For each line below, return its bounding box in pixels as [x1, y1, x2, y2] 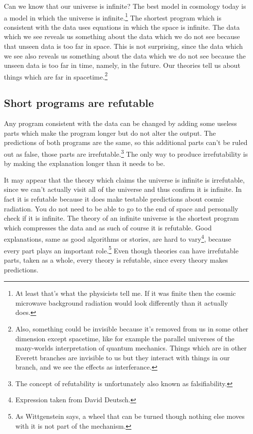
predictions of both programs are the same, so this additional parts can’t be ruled [4, 137, 248, 147]
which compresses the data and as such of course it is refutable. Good [4, 222, 212, 232]
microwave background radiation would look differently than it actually [15, 297, 228, 308]
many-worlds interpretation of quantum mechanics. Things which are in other [15, 343, 247, 353]
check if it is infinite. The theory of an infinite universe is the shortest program [4, 213, 239, 223]
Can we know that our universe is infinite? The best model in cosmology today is [4, 1, 246, 11]
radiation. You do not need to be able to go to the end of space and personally [4, 203, 238, 213]
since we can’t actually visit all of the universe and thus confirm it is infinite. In [4, 184, 242, 194]
